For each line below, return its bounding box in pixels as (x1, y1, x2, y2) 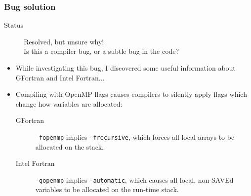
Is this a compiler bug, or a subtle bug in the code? (24, 46, 179, 56)
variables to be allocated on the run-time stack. (35, 184, 179, 195)
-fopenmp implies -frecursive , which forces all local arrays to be (35, 131, 235, 142)
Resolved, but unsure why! (24, 36, 104, 46)
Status (4, 20, 23, 30)
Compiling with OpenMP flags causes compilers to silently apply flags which (15, 89, 247, 99)
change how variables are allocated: (15, 98, 123, 109)
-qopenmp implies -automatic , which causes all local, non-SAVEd (35, 174, 234, 185)
